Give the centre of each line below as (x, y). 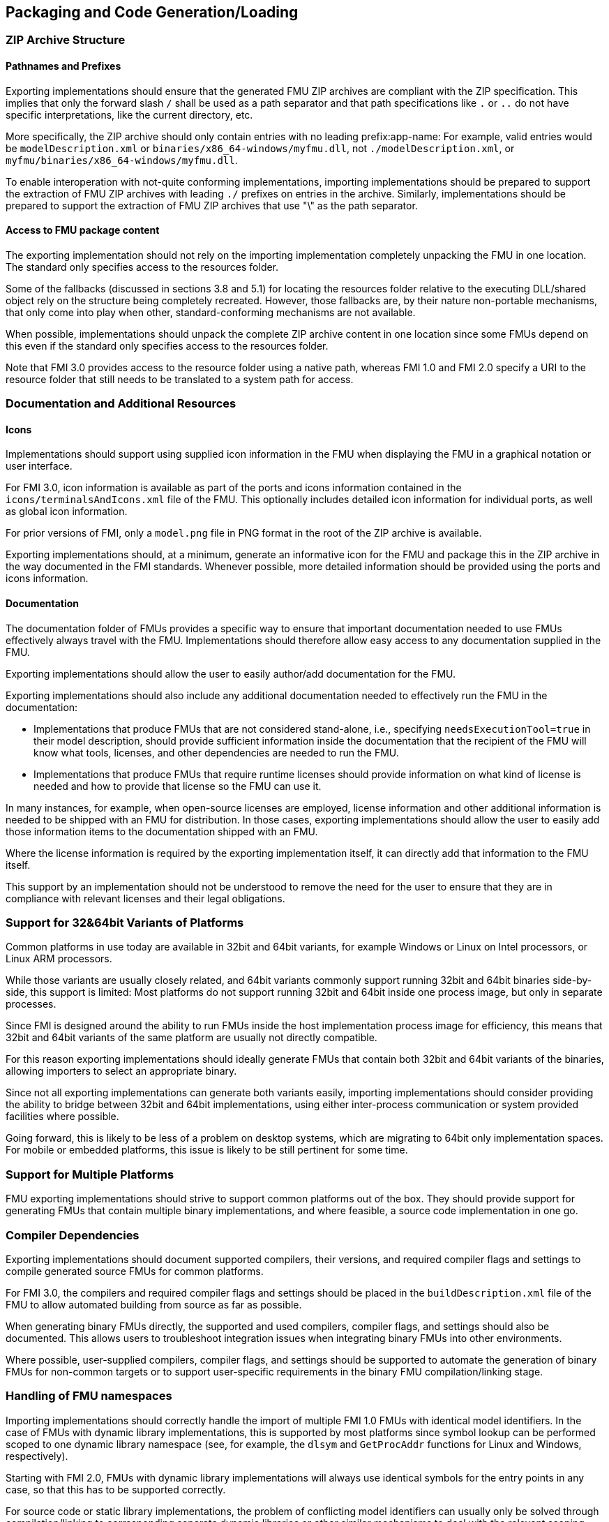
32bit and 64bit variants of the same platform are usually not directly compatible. (191, 1038)
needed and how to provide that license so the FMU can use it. (178, 786)
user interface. (39, 466)
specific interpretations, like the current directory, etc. (129, 114)
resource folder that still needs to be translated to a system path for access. (180, 379)
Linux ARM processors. (59, 959)
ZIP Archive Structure (66, 40)
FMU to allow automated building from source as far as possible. (154, 1304)
